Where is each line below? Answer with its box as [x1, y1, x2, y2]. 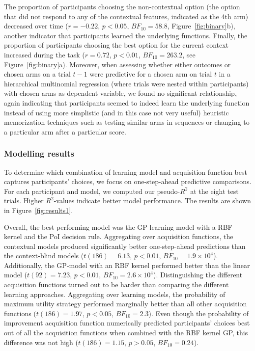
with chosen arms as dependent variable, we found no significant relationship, [4, 88, 237, 98]
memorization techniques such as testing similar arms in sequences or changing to [4, 117, 250, 127]
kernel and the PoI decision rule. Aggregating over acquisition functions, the [4, 231, 233, 242]
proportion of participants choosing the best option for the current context [4, 40, 229, 50]
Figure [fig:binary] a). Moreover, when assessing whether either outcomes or [4, 59, 231, 69]
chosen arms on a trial [4, 69, 71, 79]
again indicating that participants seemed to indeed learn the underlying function [4, 97, 250, 108]
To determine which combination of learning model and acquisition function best [4, 166, 247, 177]
